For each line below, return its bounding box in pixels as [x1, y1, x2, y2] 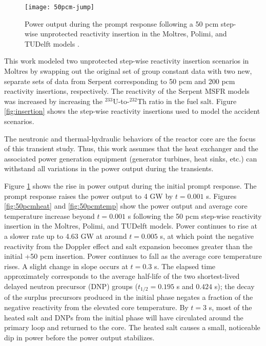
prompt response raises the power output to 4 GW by [4, 190, 173, 201]
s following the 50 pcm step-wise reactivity [128, 210, 262, 221]
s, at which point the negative [160, 230, 254, 241]
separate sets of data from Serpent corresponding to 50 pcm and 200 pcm [4, 75, 235, 86]
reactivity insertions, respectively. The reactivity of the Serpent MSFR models [4, 86, 250, 96]
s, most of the [209, 301, 252, 312]
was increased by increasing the [4, 95, 103, 106]
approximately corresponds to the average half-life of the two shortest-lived [4, 271, 240, 281]
